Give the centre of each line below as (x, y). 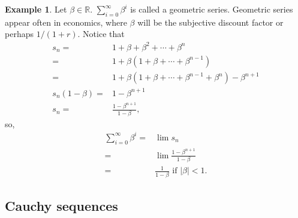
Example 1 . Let (36, 9)
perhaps (19, 34)
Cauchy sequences (61, 206)
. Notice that (101, 34)
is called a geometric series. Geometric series (212, 9)
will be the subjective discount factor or (210, 22)
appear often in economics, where (66, 22)
